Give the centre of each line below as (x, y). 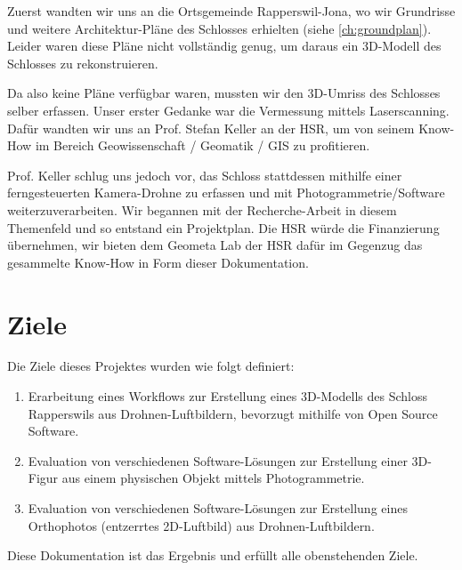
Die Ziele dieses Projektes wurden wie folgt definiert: (151, 366)
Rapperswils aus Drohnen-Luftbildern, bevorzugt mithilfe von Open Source (233, 413)
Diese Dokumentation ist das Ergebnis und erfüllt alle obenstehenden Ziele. (213, 555)
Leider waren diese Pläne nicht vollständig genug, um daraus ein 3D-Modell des (224, 46)
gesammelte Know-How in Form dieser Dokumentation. (158, 262)
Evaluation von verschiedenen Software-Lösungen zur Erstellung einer (218, 460)
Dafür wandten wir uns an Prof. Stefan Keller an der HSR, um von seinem (211, 128)
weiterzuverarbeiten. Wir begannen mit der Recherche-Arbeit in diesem (202, 209)
